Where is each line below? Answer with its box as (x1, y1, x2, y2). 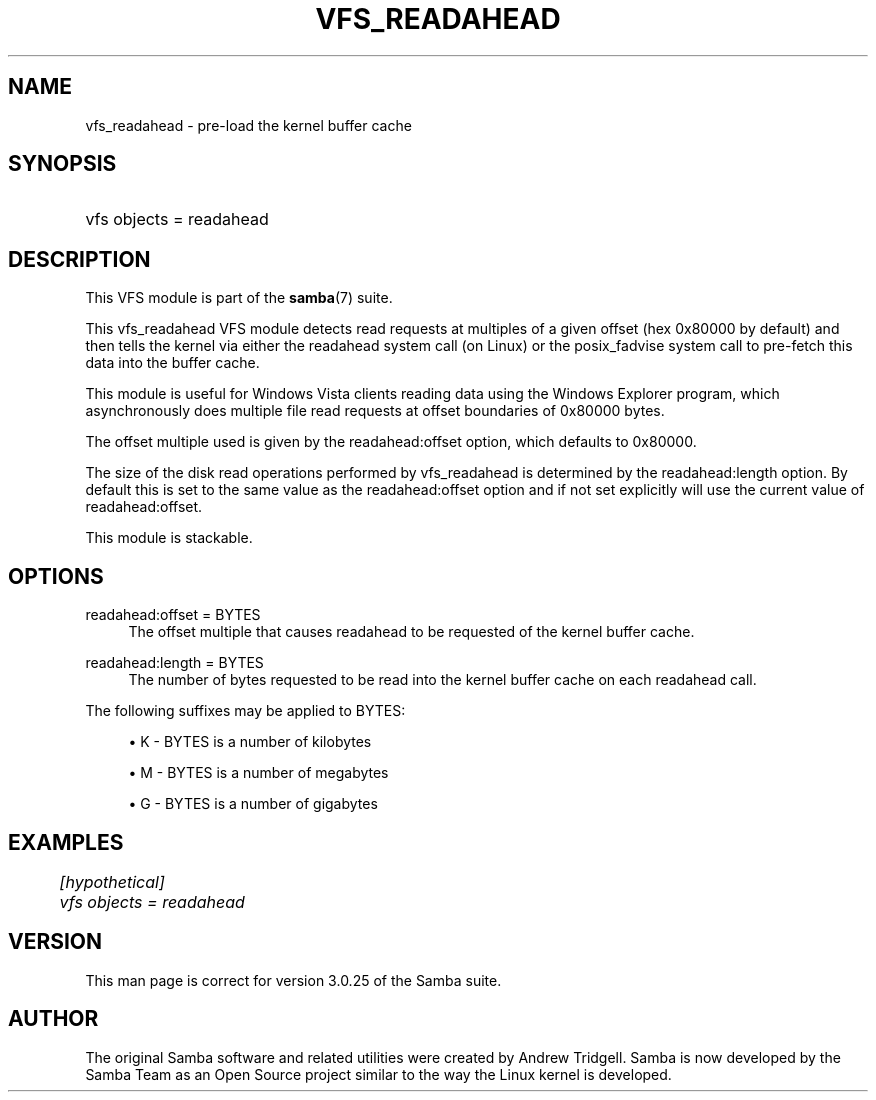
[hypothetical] (59, 871, 165, 892)
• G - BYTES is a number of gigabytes (128, 795, 378, 813)
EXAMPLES (8, 829, 124, 855)
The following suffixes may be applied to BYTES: (85, 702, 406, 720)
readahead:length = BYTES (85, 654, 264, 672)
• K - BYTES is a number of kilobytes (128, 733, 372, 751)
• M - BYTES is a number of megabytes (128, 764, 389, 782)
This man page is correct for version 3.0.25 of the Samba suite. (85, 971, 502, 989)
